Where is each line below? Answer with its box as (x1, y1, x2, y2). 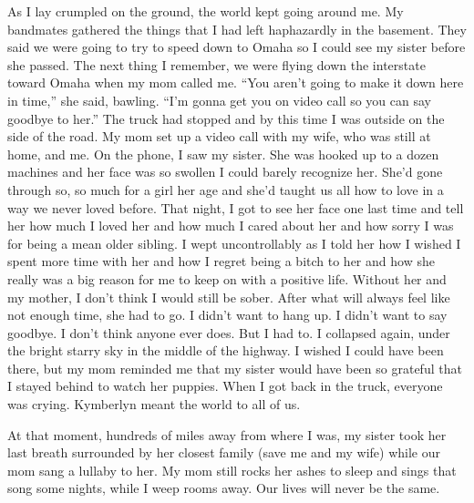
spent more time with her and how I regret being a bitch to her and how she (7, 251, 435, 271)
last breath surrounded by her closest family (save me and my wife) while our (7, 443, 441, 462)
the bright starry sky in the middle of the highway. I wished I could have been (7, 341, 444, 360)
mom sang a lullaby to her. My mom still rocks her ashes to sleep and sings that (7, 460, 457, 479)
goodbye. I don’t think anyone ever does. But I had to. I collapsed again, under (7, 323, 450, 342)
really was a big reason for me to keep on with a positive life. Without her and (7, 269, 447, 288)
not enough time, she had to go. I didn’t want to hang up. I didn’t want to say (7, 305, 448, 324)
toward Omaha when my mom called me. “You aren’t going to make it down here (7, 73, 464, 92)
